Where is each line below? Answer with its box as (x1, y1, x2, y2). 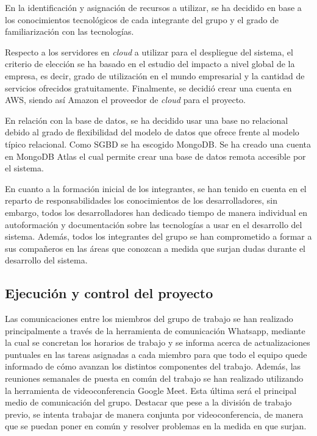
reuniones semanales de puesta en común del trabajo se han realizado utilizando (5, 372, 304, 385)
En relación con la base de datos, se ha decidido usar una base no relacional (5, 113, 288, 126)
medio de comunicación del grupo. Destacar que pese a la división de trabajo (5, 396, 292, 409)
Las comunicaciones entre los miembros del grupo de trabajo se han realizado (5, 312, 293, 325)
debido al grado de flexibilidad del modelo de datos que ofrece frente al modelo (5, 126, 299, 138)
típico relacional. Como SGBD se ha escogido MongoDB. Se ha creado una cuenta (5, 137, 311, 150)
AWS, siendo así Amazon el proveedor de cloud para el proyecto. (5, 93, 246, 106)
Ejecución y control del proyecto (5, 284, 213, 302)
